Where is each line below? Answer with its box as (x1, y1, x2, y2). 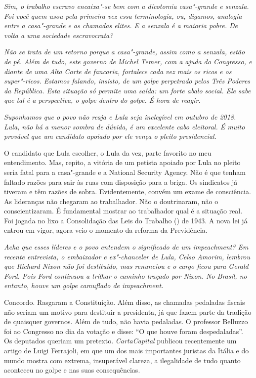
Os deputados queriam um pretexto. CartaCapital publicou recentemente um (4, 336, 237, 346)
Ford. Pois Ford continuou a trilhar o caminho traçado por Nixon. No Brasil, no (4, 270, 247, 281)
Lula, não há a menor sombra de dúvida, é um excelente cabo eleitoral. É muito (4, 121, 245, 131)
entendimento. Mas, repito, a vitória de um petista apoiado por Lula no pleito (4, 157, 241, 168)
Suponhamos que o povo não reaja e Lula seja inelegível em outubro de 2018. (4, 111, 236, 122)
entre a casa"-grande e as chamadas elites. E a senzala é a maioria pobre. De (4, 20, 238, 31)
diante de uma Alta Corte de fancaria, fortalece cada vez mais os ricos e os (4, 66, 232, 76)
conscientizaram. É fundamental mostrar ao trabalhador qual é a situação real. (4, 206, 243, 216)
